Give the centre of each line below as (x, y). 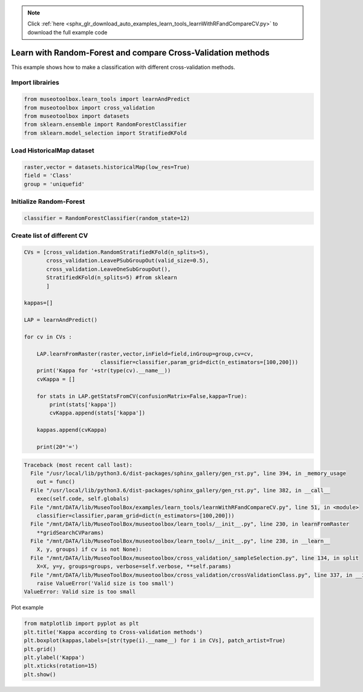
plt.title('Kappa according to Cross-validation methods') (113, 632)
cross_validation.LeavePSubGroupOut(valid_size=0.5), (128, 261)
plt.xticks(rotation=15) (61, 666)
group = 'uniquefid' (54, 184)
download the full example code (67, 32)
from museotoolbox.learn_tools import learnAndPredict (107, 99)
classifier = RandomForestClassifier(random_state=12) (107, 218)
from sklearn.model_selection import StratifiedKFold (105, 133)
